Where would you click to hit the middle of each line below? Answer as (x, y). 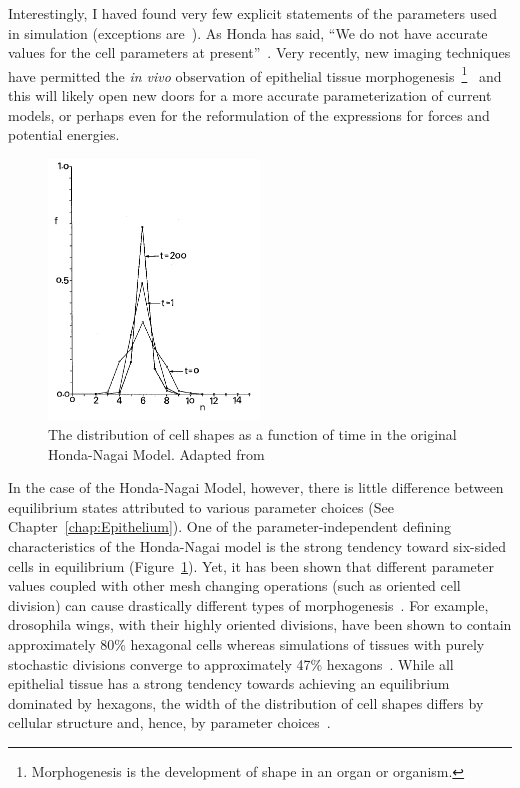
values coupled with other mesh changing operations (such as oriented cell (234, 585)
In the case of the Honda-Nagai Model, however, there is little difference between (256, 487)
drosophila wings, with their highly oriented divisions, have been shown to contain (260, 624)
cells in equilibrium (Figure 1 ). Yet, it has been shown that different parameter (251, 565)
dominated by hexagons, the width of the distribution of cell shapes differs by (246, 702)
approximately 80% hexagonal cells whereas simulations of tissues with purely (246, 643)
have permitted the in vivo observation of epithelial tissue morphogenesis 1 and (255, 74)
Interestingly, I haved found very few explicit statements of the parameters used (252, 13)
